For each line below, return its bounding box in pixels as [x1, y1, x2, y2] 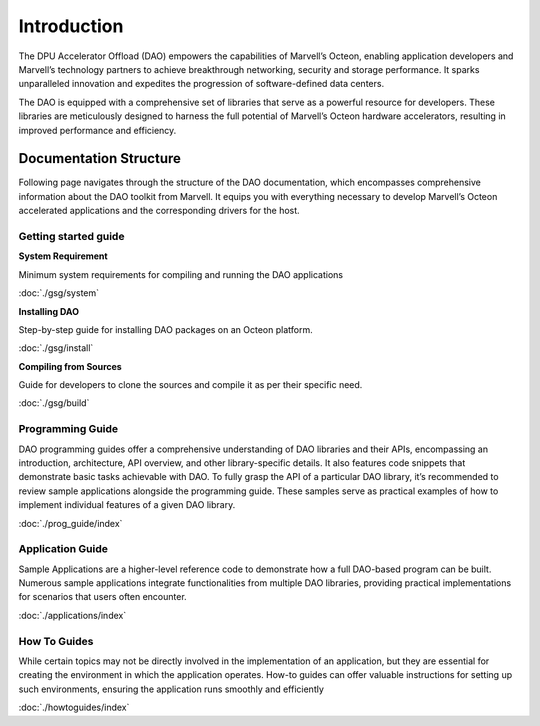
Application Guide [18, 542, 109, 556]
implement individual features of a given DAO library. [18, 499, 236, 511]
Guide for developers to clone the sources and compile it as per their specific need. [18, 379, 363, 391]
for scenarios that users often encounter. [18, 591, 187, 603]
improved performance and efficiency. [18, 124, 177, 136]
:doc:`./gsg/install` [18, 342, 94, 354]
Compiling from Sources [18, 360, 122, 372]
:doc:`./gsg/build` [18, 397, 90, 409]
